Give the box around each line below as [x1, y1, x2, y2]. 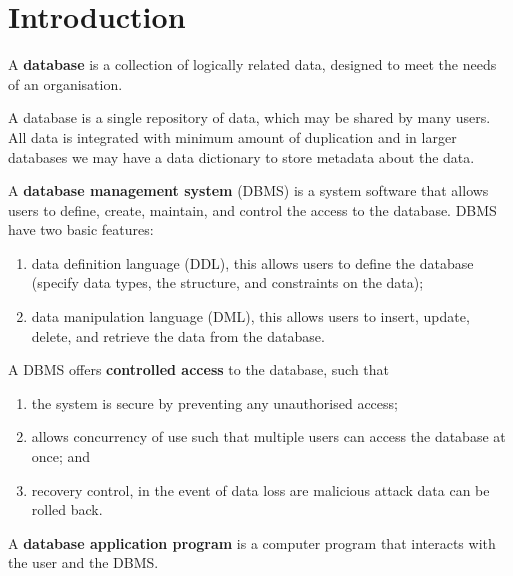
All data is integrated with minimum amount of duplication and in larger [8, 126, 457, 147]
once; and [31, 446, 91, 467]
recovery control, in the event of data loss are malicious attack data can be [31, 479, 490, 500]
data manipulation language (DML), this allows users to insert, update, [31, 306, 470, 327]
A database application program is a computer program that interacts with [8, 532, 496, 553]
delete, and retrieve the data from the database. [31, 325, 325, 346]
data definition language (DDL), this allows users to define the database [31, 252, 474, 273]
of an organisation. [8, 73, 123, 94]
